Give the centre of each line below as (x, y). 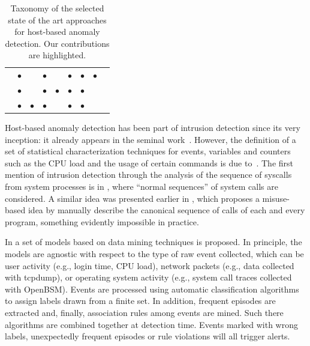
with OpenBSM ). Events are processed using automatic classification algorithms (152, 289)
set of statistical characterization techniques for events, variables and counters (148, 151)
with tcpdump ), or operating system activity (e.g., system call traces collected (148, 277)
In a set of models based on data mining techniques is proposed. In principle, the (154, 242)
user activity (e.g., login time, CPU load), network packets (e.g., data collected (150, 265)
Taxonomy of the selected (57, 8)
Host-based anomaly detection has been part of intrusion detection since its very (153, 127)
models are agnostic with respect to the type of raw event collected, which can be (154, 253)
